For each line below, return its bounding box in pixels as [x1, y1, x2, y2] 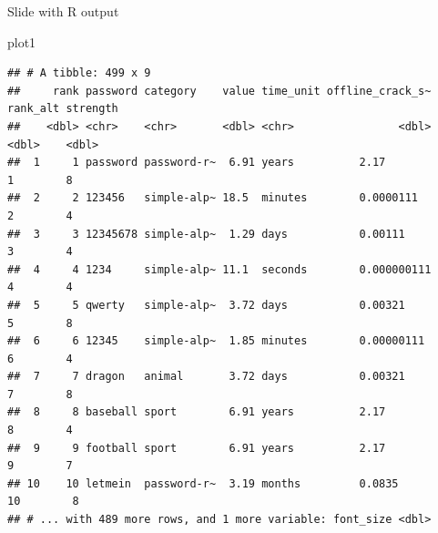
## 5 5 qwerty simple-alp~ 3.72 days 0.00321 [7, 298, 405, 312]
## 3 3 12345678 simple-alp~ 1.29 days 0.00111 [7, 227, 405, 241]
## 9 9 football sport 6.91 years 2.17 [7, 441, 386, 455]
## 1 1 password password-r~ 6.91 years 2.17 [7, 156, 386, 169]
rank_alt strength [7, 102, 118, 116]
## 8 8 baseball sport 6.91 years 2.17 [7, 405, 386, 419]
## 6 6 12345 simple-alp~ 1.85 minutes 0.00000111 [7, 334, 425, 348]
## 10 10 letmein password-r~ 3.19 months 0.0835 [7, 477, 399, 490]
